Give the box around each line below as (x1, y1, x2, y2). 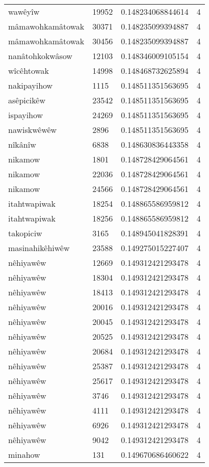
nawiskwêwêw (8, 124, 57, 135)
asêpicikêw (8, 94, 45, 106)
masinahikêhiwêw (8, 242, 70, 254)
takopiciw (8, 227, 42, 239)
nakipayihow (8, 79, 53, 91)
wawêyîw (8, 6, 40, 17)
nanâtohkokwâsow (8, 50, 72, 62)
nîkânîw (8, 139, 36, 150)
